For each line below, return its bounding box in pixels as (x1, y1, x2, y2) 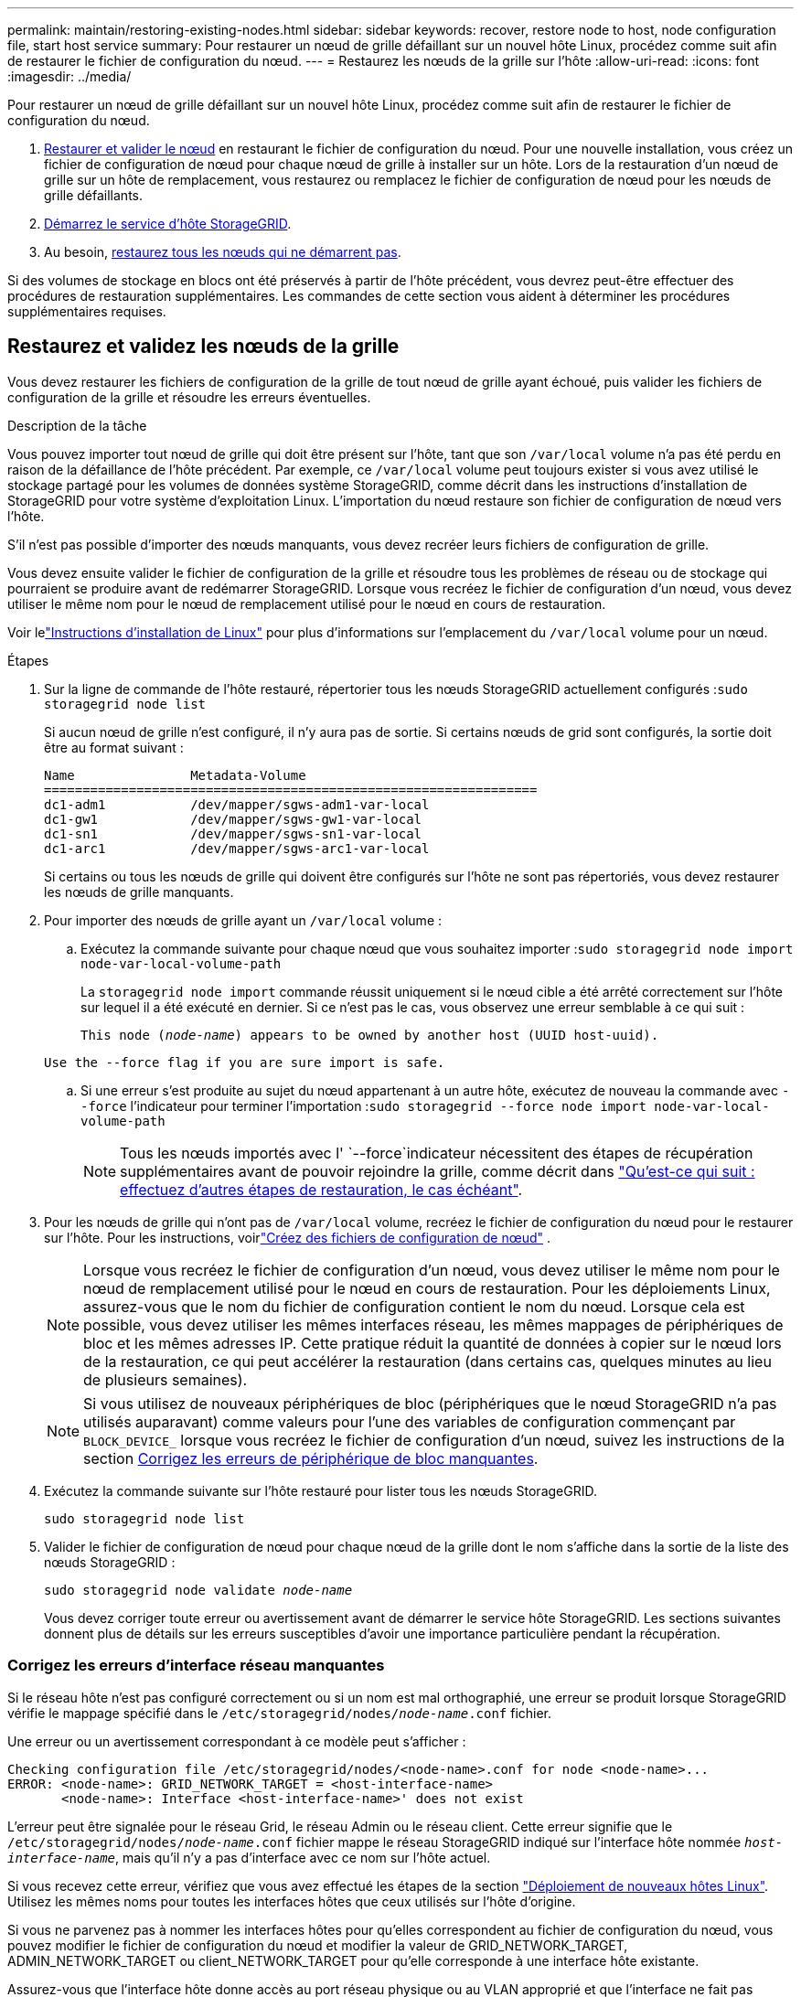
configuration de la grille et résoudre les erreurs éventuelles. (7, 389, 371, 405)
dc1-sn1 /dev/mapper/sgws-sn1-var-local (44, 826, 422, 841)
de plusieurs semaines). (83, 1370, 248, 1389)
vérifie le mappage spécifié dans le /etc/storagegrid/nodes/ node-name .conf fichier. (7, 1704, 552, 1721)
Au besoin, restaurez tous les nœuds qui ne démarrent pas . (44, 244, 401, 260)
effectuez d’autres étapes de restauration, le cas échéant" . (120, 1180, 523, 1199)
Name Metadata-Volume (44, 767, 306, 783)
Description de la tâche (7, 417, 147, 433)
